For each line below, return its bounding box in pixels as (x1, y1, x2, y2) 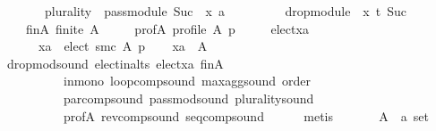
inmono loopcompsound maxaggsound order (63, 71, 312, 90)
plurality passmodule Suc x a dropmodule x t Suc (44, 2, 406, 20)
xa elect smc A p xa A (38, 37, 208, 55)
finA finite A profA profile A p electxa (25, 19, 309, 37)
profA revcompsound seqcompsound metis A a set (63, 106, 429, 125)
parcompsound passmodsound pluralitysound (63, 88, 314, 107)
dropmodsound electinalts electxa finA (6, 53, 224, 72)
